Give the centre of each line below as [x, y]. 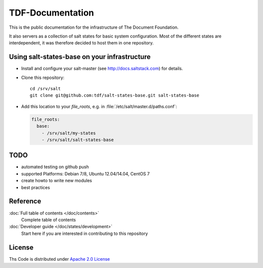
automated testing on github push [55, 167]
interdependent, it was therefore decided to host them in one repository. [81, 43]
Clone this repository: [43, 77]
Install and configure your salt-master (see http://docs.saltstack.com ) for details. [102, 69]
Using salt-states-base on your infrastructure [80, 57]
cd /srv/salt [45, 89]
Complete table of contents [49, 220]
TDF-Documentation [52, 13]
